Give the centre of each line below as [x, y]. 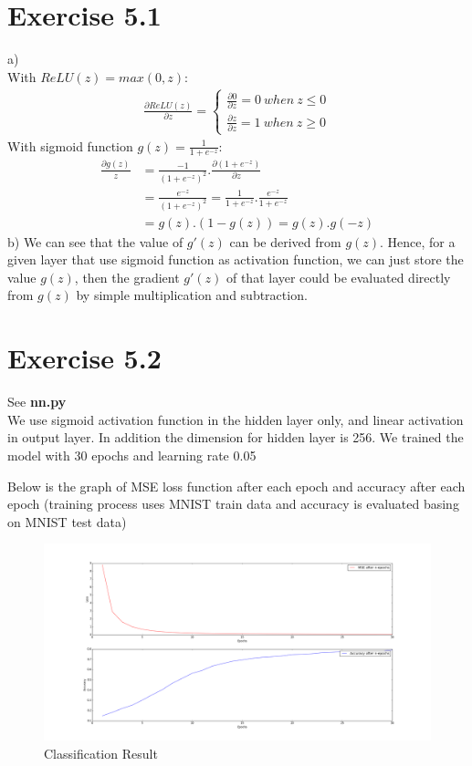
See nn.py [37, 402]
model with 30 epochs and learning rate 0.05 [132, 455]
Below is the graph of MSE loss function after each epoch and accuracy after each [236, 486]
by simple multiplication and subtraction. [192, 295]
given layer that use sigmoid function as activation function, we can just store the [236, 259]
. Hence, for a [418, 241]
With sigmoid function [70, 145]
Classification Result [101, 754]
